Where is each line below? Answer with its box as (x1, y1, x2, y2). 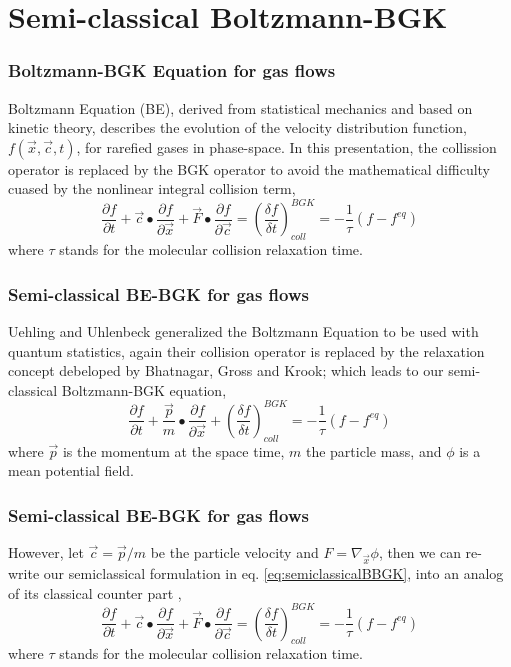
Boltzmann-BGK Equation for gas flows (8, 58, 336, 83)
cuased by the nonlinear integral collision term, (8, 178, 296, 199)
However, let (8, 542, 84, 563)
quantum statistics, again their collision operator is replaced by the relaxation (8, 340, 485, 361)
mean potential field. (8, 460, 135, 481)
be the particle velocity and (150, 542, 319, 563)
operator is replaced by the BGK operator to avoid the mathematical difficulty (8, 158, 491, 179)
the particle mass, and (305, 440, 442, 461)
